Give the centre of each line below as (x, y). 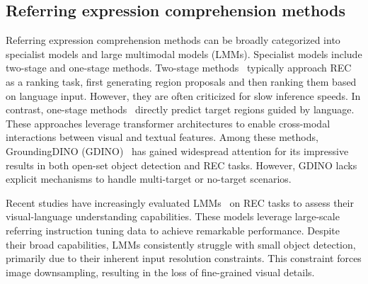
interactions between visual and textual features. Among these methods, (162, 137)
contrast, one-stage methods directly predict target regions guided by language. (180, 109)
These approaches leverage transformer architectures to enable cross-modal (168, 123)
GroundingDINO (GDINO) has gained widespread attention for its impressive (177, 150)
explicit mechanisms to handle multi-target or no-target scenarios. (149, 179)
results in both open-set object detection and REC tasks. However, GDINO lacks (182, 165)
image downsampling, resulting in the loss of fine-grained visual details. (160, 272)
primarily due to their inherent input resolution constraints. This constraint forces (184, 258)
